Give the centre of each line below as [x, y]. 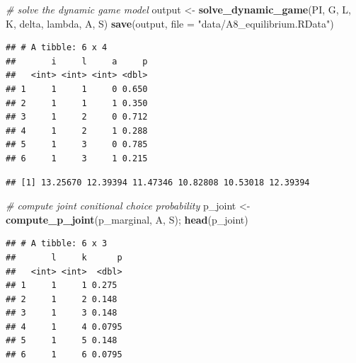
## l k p [64, 257]
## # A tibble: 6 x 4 [57, 48]
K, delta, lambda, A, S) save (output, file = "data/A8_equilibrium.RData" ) [170, 23]
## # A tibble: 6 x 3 [57, 244]
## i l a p [77, 61]
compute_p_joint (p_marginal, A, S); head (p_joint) [127, 219]
